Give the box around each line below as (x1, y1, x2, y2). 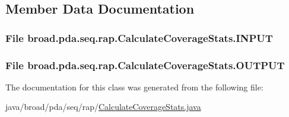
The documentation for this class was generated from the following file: (5, 80, 263, 93)
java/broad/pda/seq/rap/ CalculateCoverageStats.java (5, 100, 201, 113)
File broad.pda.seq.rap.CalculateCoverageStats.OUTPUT (5, 57, 285, 72)
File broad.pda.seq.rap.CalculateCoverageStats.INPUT (5, 30, 273, 45)
